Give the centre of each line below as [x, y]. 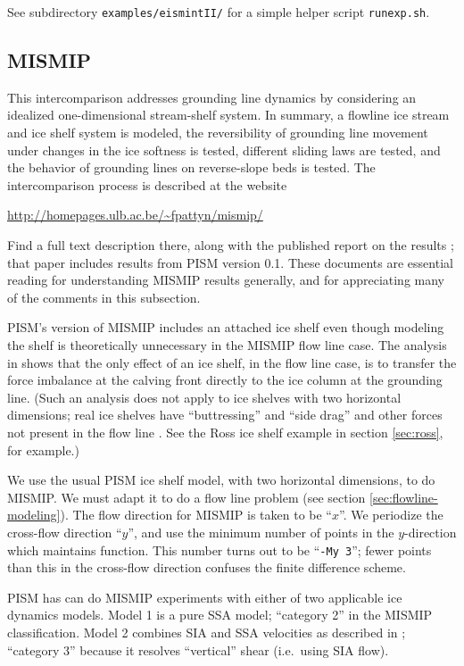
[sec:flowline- [404, 497]
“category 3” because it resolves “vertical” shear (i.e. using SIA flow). [198, 649]
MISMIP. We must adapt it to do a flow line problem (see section [186, 497]
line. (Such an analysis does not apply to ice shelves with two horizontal [204, 397]
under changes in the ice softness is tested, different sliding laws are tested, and [224, 150]
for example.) [43, 450]
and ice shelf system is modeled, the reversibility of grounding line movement [218, 133]
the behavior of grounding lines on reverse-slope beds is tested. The [191, 167]
